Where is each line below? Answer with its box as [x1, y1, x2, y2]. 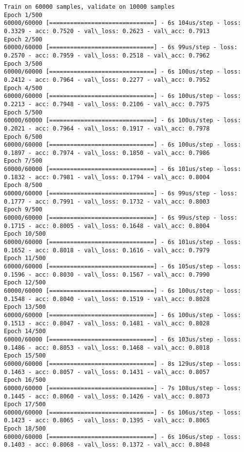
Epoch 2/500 [4, 36, 42, 43]
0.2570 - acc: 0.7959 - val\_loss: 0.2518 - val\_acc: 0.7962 [4, 52, 210, 59]
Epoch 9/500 [4, 206, 42, 213]
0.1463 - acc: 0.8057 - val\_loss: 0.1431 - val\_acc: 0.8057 [4, 368, 210, 376]
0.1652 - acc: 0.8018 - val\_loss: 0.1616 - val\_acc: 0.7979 [4, 246, 210, 254]
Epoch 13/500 [4, 303, 46, 311]
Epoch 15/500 [4, 352, 46, 359]
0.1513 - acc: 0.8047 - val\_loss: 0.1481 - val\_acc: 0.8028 [4, 320, 210, 327]
